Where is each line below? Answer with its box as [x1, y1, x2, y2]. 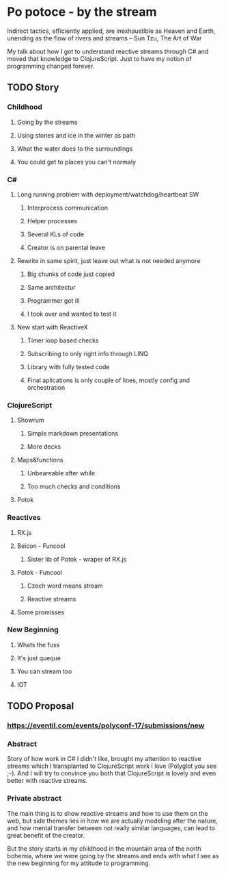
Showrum [16, 416, 44, 425]
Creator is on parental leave [27, 243, 106, 251]
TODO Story [7, 82, 59, 93]
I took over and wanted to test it [27, 310, 117, 318]
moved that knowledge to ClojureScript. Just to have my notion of [7, 54, 193, 62]
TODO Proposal [7, 700, 74, 712]
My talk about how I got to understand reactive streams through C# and [7, 47, 209, 55]
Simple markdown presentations [27, 429, 118, 438]
